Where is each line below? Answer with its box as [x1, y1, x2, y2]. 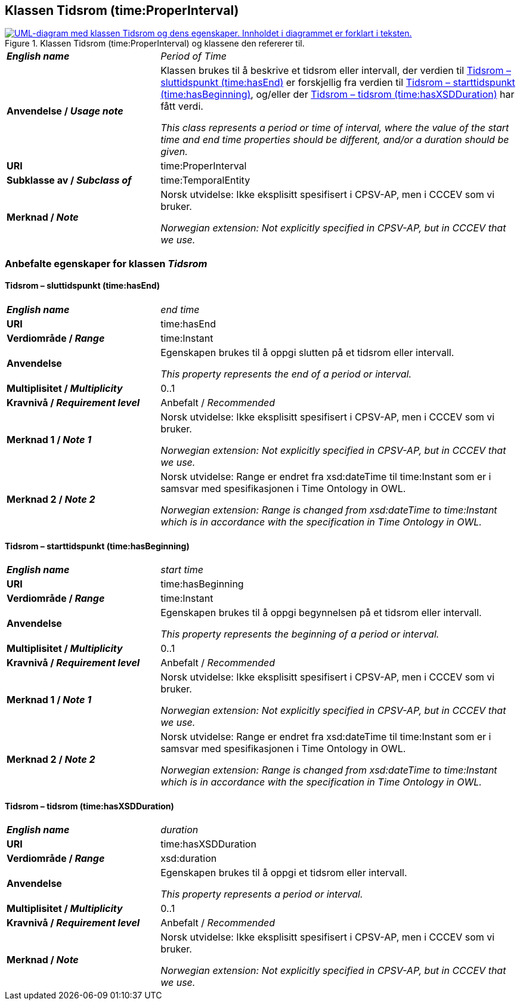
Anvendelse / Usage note [7, 105, 123, 117]
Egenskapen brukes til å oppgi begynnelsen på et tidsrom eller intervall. [160, 607, 482, 619]
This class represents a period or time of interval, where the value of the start [160, 122, 509, 134]
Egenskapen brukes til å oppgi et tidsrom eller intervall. [160, 867, 407, 879]
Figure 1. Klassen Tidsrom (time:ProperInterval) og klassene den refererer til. [5, 38, 305, 49]
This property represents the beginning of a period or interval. [160, 628, 439, 641]
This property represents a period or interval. [160, 888, 363, 901]
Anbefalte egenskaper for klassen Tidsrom [5, 257, 208, 270]
